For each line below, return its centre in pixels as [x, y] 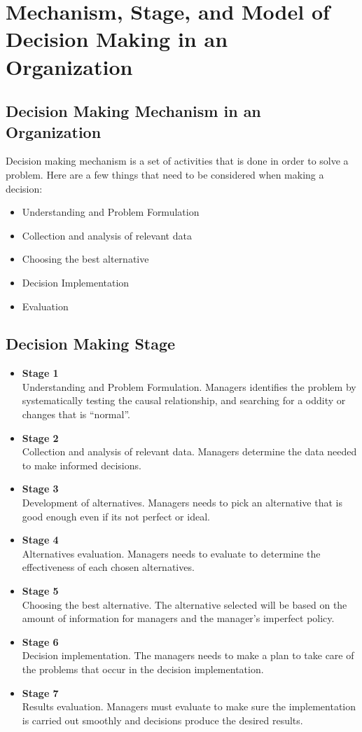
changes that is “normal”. [76, 414]
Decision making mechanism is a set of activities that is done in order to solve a [177, 161]
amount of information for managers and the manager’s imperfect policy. [178, 618]
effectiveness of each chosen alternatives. [108, 567]
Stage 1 [40, 373]
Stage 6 [40, 641]
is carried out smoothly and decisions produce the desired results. [162, 720]
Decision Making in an [117, 39]
